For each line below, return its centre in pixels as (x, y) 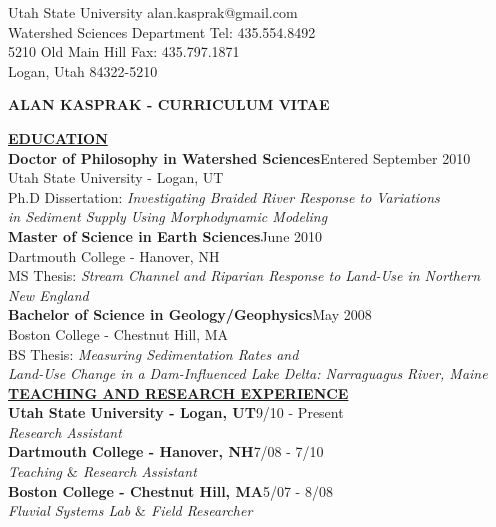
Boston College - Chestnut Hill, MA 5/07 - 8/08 (170, 490)
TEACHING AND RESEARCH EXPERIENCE (178, 392)
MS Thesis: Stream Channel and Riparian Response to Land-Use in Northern (244, 275)
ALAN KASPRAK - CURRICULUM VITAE (169, 104)
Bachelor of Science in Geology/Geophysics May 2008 (190, 314)
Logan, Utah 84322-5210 (83, 70)
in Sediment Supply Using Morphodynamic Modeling (168, 216)
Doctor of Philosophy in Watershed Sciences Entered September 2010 (239, 157)
